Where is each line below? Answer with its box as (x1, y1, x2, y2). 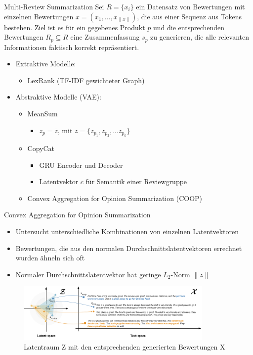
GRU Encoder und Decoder (39, 159, 123, 170)
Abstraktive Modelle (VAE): (15, 92, 101, 102)
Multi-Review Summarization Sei (4, 1, 104, 11)
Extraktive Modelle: (15, 58, 76, 69)
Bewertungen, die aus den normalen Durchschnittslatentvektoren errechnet (15, 243, 242, 253)
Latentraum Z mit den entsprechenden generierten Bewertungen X (24, 342, 225, 352)
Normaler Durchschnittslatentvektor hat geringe (15, 269, 161, 279)
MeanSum (27, 108, 58, 119)
